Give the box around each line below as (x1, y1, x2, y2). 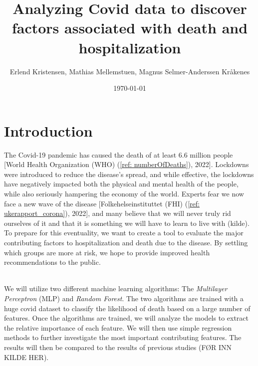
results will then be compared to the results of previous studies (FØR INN (4, 342, 232, 352)
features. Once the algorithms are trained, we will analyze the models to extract (4, 313, 249, 323)
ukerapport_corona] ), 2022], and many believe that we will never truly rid (4, 208, 231, 218)
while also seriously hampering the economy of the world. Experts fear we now (4, 188, 244, 198)
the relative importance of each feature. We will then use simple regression (4, 322, 232, 333)
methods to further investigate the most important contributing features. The (4, 332, 242, 343)
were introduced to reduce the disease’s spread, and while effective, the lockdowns (4, 169, 254, 179)
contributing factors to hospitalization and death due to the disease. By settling (4, 237, 248, 247)
